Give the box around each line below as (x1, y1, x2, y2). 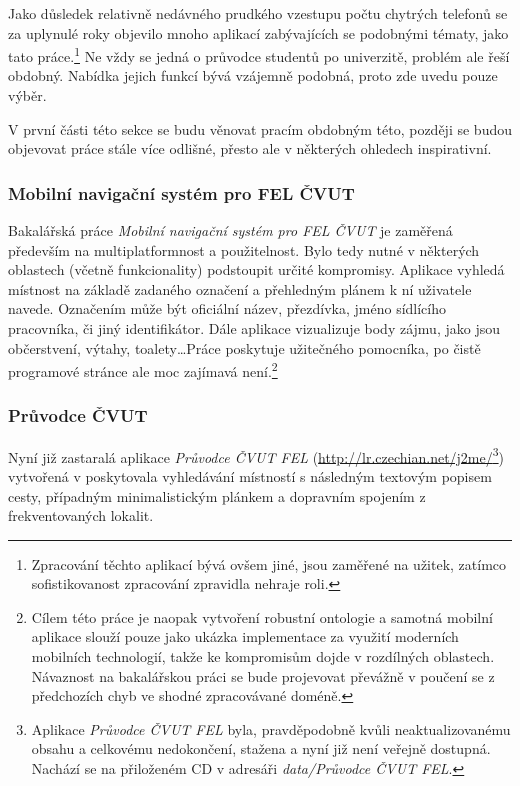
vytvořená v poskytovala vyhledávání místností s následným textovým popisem (8, 465, 492, 486)
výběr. (8, 85, 47, 106)
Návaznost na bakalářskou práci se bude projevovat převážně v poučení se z (31, 665, 495, 686)
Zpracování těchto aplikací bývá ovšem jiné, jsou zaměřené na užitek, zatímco (31, 553, 507, 574)
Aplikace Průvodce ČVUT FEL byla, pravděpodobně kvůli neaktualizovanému (31, 718, 511, 739)
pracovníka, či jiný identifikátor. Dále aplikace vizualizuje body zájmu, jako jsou (8, 318, 500, 338)
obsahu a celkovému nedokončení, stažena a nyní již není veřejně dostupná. (31, 738, 491, 759)
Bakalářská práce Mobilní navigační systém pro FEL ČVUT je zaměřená (8, 220, 453, 241)
